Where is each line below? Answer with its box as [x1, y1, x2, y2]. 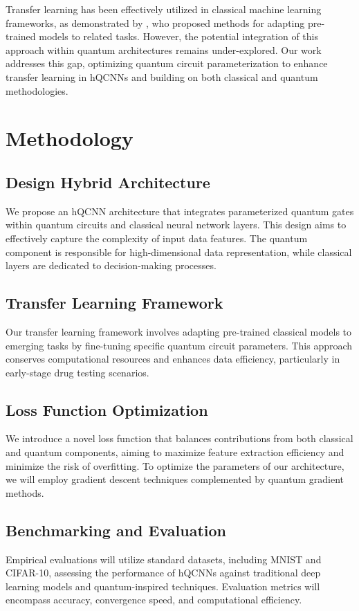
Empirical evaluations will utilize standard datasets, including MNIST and [6, 551, 322, 566]
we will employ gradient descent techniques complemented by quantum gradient [6, 472, 344, 486]
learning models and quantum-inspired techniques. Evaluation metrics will [6, 578, 320, 593]
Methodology [6, 124, 134, 152]
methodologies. [6, 83, 68, 98]
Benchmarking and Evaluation [6, 519, 227, 540]
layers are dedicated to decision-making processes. [6, 258, 217, 273]
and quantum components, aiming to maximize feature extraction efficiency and [6, 445, 344, 459]
